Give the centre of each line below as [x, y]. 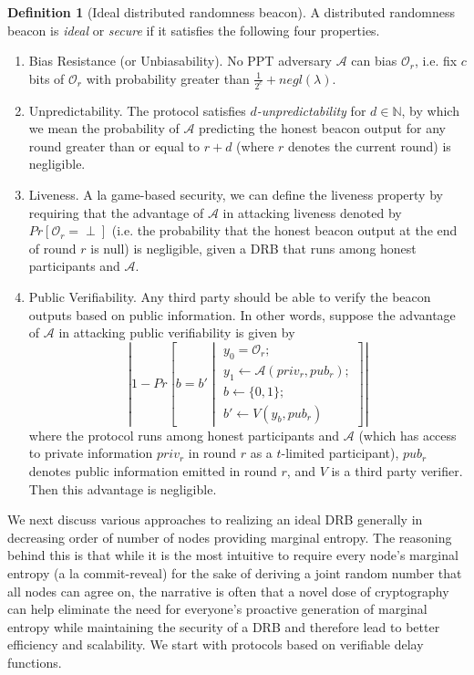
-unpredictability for [311, 110]
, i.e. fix [436, 61]
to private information [91, 453]
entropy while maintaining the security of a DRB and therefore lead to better [224, 626]
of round [52, 248]
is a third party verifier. [397, 471]
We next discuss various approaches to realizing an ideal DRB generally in [215, 519]
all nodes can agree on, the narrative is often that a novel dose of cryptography [228, 591]
